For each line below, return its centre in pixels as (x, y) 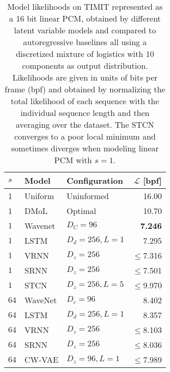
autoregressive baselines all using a (85, 42)
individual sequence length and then (85, 113)
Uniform (39, 196)
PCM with (73, 160)
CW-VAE (42, 359)
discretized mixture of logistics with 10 (85, 54)
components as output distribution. (85, 65)
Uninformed (88, 196)
